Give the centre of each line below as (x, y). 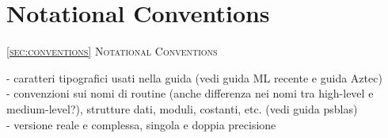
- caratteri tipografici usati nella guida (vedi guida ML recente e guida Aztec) (194, 77)
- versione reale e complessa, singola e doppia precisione (141, 124)
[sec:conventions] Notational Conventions (112, 51)
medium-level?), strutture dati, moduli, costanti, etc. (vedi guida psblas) (182, 108)
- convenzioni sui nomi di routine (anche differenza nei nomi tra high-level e (190, 93)
